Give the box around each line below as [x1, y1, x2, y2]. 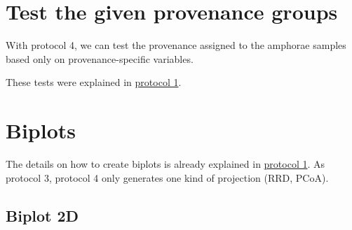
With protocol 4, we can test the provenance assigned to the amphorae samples [6, 38, 346, 52]
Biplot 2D [6, 204, 79, 226]
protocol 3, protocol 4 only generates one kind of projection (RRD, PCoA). [6, 170, 329, 185]
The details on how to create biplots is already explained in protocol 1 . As [6, 157, 325, 171]
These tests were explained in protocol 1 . [6, 75, 182, 89]
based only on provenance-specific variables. [6, 51, 194, 66]
